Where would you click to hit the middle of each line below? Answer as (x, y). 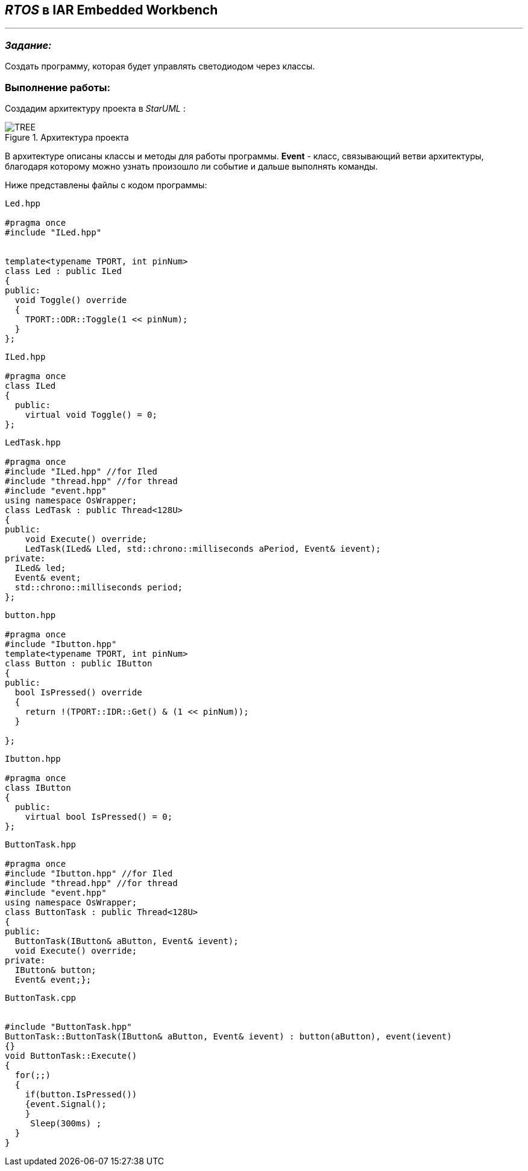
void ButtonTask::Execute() (71, 1055)
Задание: (28, 45)
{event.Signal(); (66, 1104)
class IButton (38, 787)
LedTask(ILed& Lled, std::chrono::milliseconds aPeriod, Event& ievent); (203, 548)
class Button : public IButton (79, 663)
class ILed (30, 385)
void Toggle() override (71, 300)
